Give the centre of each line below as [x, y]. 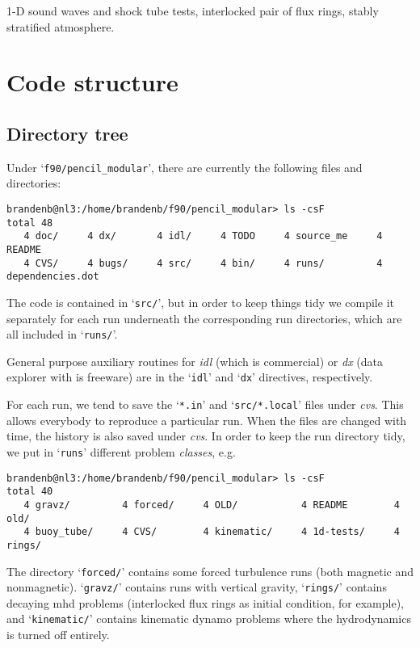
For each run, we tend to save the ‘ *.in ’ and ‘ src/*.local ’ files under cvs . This [205, 404]
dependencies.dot [53, 277]
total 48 [30, 223]
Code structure [92, 82]
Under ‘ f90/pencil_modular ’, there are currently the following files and [185, 167]
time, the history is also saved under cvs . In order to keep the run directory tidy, [206, 436]
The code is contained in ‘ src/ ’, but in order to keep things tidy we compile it [200, 302]
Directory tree [67, 133]
